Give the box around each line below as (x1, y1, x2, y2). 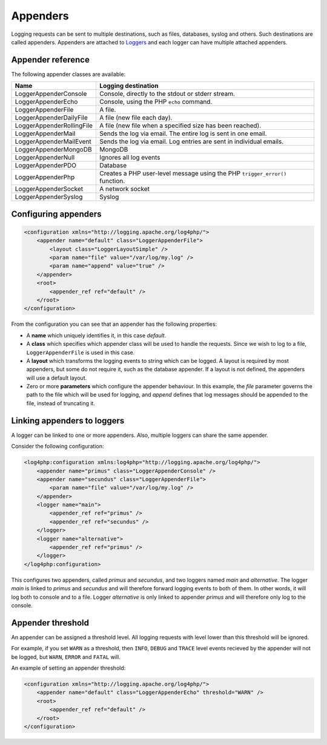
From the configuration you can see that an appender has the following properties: (11, 320, 217, 328)
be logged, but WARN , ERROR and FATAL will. (11, 653, 121, 661)
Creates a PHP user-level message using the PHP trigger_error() (99, 169, 287, 178)
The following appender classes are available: (11, 70, 126, 78)
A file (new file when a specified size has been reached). (99, 121, 262, 130)
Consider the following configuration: (11, 443, 104, 450)
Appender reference (11, 55, 90, 65)
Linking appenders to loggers (11, 416, 125, 426)
